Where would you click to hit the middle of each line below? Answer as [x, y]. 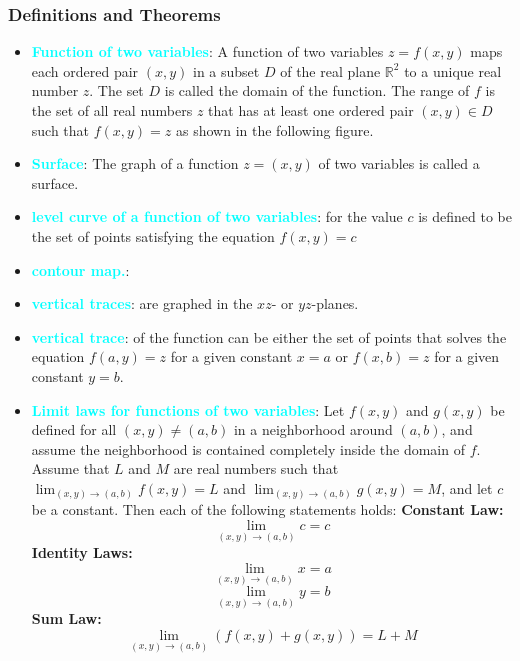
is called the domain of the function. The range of [317, 90]
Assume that [70, 468]
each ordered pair [85, 70]
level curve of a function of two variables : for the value [217, 216]
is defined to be [465, 216]
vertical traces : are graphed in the [142, 303]
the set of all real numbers [112, 110]
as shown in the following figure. [275, 129]
